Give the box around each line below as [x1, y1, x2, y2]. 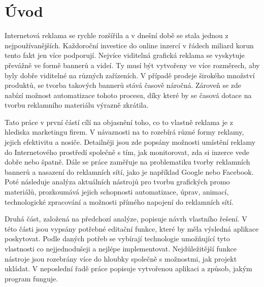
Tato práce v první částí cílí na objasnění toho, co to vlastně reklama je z [5, 116, 233, 127]
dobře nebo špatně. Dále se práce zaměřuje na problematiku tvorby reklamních [5, 156, 250, 167]
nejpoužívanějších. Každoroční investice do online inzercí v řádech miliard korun [5, 40, 254, 50]
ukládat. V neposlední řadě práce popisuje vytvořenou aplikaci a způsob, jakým [5, 263, 252, 274]
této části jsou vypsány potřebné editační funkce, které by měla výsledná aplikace [5, 223, 259, 234]
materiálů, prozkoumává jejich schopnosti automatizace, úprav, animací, [5, 186, 229, 197]
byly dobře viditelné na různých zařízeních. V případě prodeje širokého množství [5, 70, 255, 80]
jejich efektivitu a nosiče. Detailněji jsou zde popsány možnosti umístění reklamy [5, 137, 256, 147]
